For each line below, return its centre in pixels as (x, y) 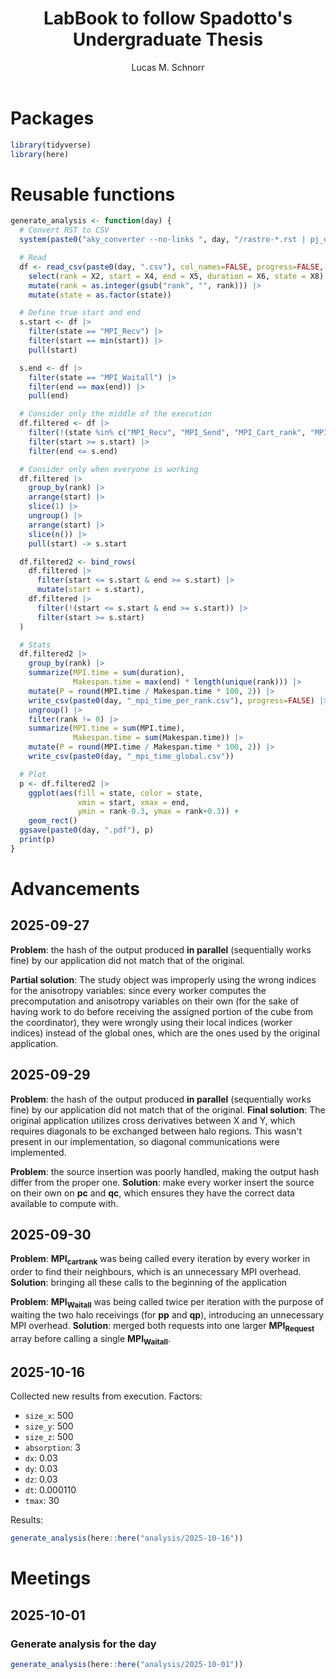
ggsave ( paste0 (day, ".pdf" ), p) (87, 830)
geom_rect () (53, 821)
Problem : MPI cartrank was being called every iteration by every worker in (160, 1260)
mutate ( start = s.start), (90, 590)
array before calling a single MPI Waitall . (90, 1339)
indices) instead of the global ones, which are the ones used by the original (165, 1033)
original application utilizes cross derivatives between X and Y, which (153, 1120)
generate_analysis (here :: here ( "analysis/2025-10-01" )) (127, 1665)
